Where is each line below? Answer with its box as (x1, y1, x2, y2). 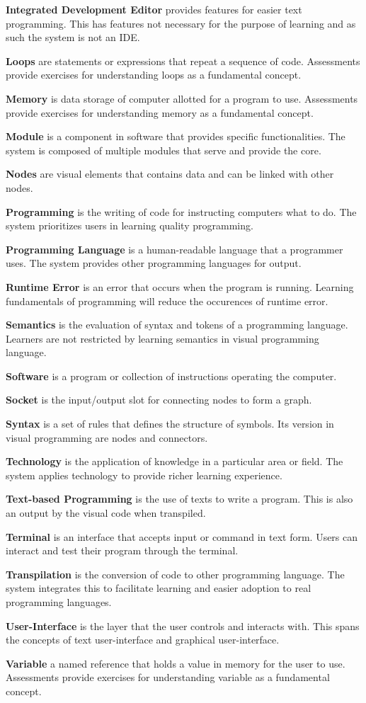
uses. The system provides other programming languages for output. (6, 256, 302, 270)
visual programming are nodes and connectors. (6, 430, 208, 445)
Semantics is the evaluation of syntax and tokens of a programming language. (6, 317, 348, 332)
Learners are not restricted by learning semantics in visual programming (6, 331, 319, 345)
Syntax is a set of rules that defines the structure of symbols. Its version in (6, 416, 334, 431)
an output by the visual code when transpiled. (6, 505, 206, 520)
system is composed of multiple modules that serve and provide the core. (6, 142, 321, 157)
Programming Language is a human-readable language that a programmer (6, 241, 343, 256)
